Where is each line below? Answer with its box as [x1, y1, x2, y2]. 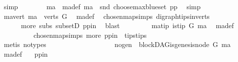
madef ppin [3, 48, 48, 59]
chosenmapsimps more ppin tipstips [33, 30, 147, 40]
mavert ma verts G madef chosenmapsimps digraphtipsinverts [3, 11, 210, 21]
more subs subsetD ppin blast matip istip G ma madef [20, 20, 234, 31]
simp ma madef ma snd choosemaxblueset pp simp [3, 1, 201, 11]
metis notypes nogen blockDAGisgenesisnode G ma [3, 39, 231, 49]
